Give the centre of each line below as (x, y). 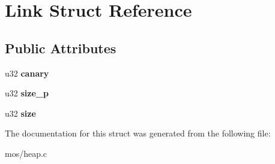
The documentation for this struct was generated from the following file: (138, 133)
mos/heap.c (26, 153)
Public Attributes (61, 48)
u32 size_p (27, 93)
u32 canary (27, 73)
